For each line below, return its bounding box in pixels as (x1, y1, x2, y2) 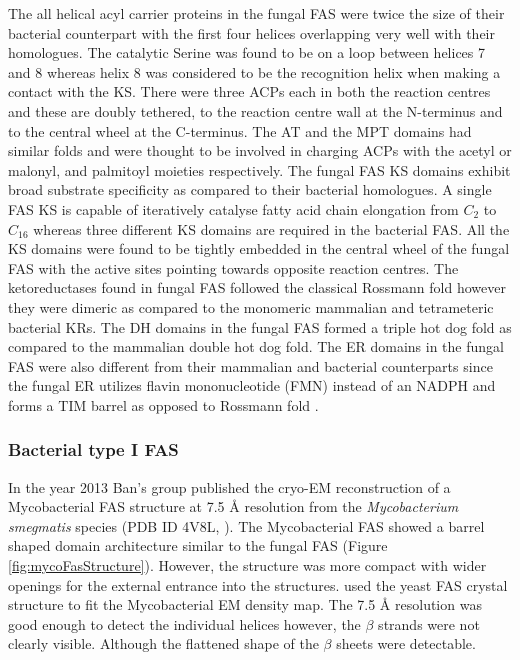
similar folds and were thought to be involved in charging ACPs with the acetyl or (8, 140, 512, 161)
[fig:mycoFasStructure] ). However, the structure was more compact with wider (8, 555, 487, 576)
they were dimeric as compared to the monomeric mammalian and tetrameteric (8, 296, 494, 317)
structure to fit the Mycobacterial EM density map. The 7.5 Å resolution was (8, 594, 482, 615)
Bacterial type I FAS (8, 437, 179, 462)
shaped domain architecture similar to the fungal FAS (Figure (8, 535, 388, 556)
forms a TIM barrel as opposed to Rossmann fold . (8, 394, 319, 415)
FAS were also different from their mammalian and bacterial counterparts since (8, 355, 493, 376)
